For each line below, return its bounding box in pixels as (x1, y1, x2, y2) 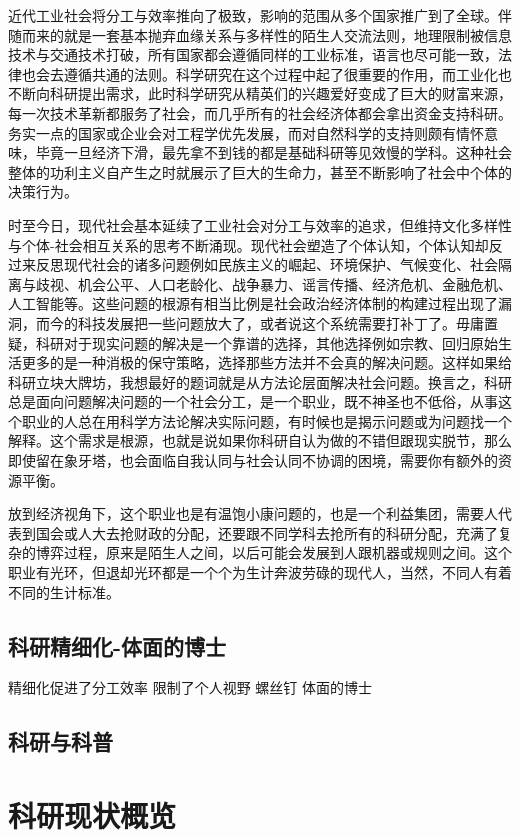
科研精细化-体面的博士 (8, 630, 227, 661)
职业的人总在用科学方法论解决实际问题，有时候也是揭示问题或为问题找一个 (21, 410, 512, 431)
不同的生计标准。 (8, 581, 120, 602)
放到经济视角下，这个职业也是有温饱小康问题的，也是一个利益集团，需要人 (8, 503, 498, 524)
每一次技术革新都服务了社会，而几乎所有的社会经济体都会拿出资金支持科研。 (8, 102, 512, 123)
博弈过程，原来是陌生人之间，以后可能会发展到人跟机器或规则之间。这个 (35, 542, 512, 563)
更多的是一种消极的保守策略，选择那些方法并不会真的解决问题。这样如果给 (21, 352, 512, 373)
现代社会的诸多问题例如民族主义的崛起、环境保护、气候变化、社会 (63, 254, 498, 275)
